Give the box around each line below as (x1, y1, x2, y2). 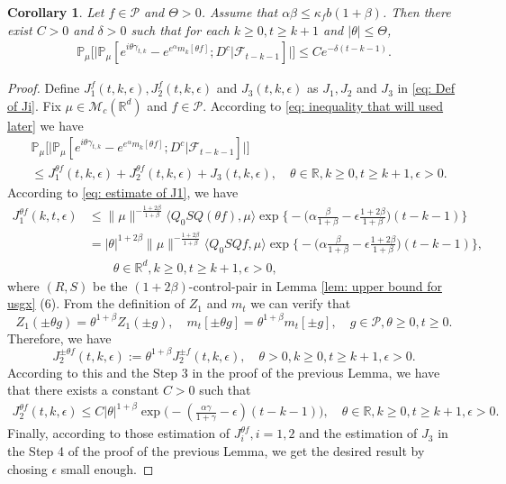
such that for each (131, 20, 230, 39)
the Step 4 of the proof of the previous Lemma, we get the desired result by (7, 441, 425, 460)
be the (93, 276, 128, 295)
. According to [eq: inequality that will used (203, 96, 444, 114)
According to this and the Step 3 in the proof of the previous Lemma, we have (7, 362, 440, 381)
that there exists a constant (7, 380, 159, 399)
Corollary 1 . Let (7, 3, 104, 21)
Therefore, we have (7, 328, 112, 347)
